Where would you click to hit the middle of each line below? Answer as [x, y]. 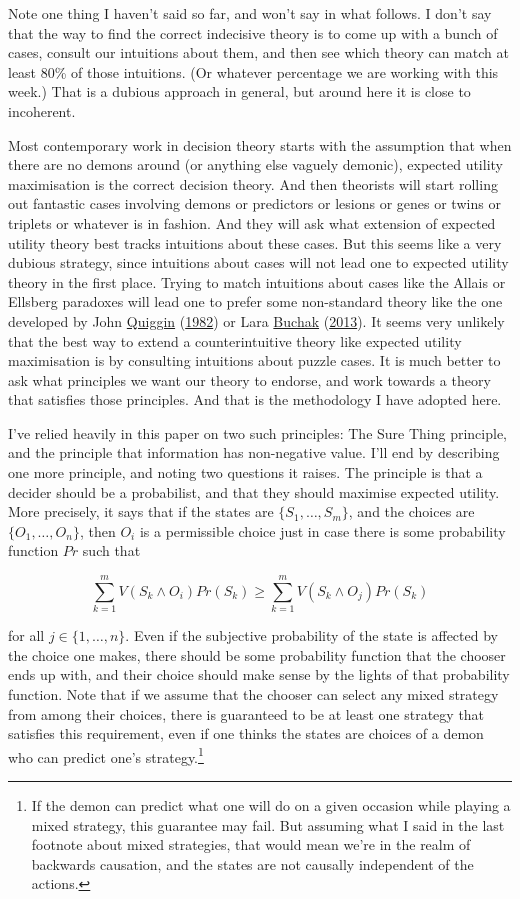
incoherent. [42, 110]
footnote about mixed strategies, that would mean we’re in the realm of [251, 844]
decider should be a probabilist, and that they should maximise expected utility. [254, 491]
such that [111, 550]
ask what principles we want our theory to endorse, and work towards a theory [249, 379]
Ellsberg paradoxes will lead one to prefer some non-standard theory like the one [255, 301]
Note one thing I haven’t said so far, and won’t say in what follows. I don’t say [250, 13]
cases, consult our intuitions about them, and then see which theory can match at [258, 52]
